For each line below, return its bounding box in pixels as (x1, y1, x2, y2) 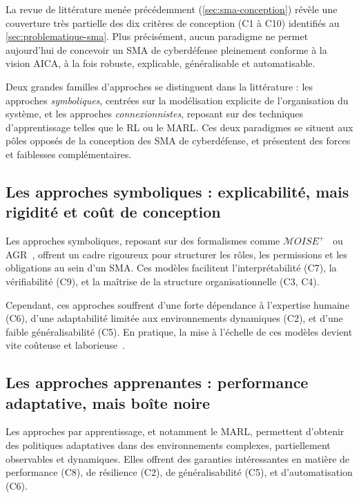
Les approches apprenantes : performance (6, 372, 309, 393)
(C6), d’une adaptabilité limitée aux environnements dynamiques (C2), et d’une (6, 311, 343, 325)
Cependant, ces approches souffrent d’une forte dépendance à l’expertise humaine (6, 297, 349, 312)
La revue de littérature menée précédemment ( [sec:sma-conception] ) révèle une (6, 2, 338, 16)
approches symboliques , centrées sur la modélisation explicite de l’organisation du (6, 93, 349, 107)
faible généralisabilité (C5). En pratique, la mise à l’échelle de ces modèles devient (6, 324, 353, 338)
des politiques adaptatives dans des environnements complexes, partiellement (6, 438, 331, 452)
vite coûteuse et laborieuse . (6, 338, 125, 352)
